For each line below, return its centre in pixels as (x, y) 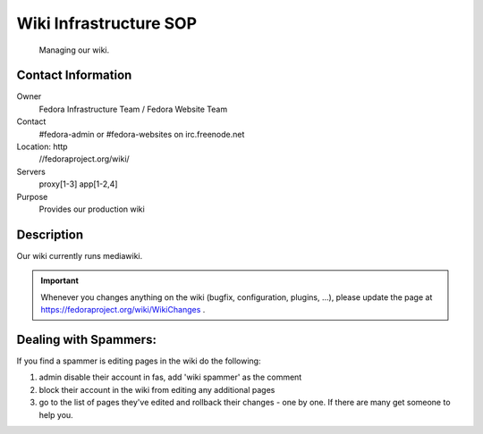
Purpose (32, 196)
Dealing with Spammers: (86, 339)
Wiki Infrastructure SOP (106, 23)
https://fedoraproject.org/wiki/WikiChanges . (123, 310)
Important (60, 280)
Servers (31, 171)
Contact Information (74, 75)
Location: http (42, 146)
